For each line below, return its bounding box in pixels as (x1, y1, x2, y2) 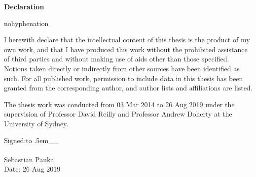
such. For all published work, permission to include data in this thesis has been (4, 73, 243, 83)
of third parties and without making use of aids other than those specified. (4, 54, 229, 64)
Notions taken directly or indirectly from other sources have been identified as (4, 63, 240, 73)
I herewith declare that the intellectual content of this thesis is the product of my (4, 34, 250, 45)
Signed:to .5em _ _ (4, 135, 59, 145)
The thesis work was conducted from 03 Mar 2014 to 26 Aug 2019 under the (4, 99, 235, 109)
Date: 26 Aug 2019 (4, 164, 61, 174)
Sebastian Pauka (4, 154, 54, 164)
